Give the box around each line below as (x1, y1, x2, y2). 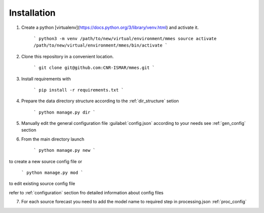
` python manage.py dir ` (33, 109, 96, 115)
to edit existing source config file (9, 181, 75, 187)
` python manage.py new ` (33, 147, 96, 153)
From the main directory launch (21, 136, 85, 142)
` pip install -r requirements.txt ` (33, 87, 124, 93)
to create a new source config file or (9, 158, 83, 164)
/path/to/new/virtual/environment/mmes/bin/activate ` (33, 43, 168, 48)
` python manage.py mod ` (21, 170, 84, 176)
